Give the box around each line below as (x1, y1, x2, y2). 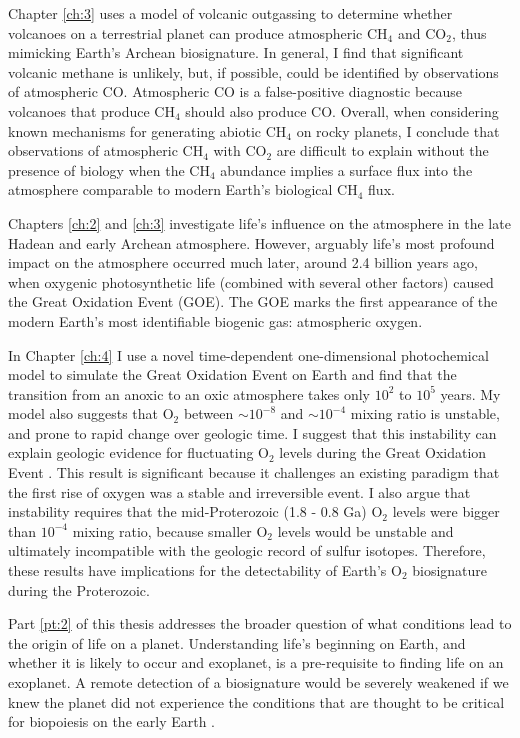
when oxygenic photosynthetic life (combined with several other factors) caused (8, 271, 494, 292)
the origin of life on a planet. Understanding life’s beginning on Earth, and (8, 632, 466, 653)
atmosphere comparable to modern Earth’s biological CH (8, 179, 358, 200)
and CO (397, 22, 447, 43)
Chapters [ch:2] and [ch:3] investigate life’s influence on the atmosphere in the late (8, 212, 511, 233)
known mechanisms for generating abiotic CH (8, 120, 287, 141)
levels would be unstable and (277, 520, 454, 541)
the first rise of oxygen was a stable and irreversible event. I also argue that (8, 481, 471, 502)
